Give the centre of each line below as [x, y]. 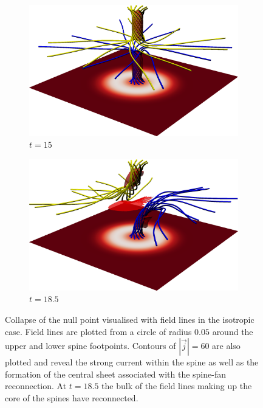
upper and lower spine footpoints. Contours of [91, 346]
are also [226, 346]
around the [233, 331]
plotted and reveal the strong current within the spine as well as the [132, 362]
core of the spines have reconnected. [72, 397]
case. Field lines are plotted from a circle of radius [98, 331]
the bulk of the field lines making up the [177, 386]
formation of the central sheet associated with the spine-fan [115, 374]
